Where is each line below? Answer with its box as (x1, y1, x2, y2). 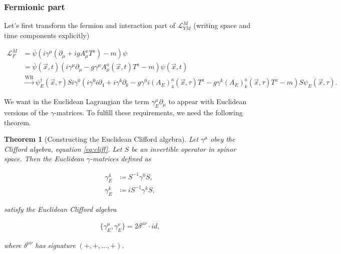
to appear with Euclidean (168, 96, 246, 107)
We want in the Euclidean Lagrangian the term (4, 96, 149, 107)
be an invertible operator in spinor (131, 143, 236, 154)
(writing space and (193, 20, 250, 31)
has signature (35, 239, 76, 250)
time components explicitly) (4, 30, 90, 40)
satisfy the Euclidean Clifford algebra (4, 203, 117, 214)
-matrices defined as (90, 153, 151, 164)
